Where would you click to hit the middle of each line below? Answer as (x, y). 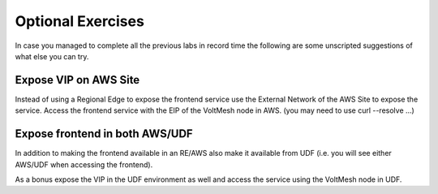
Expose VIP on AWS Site (77, 80)
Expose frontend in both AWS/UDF (104, 134)
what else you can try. (52, 56)
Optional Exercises (80, 21)
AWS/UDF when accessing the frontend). (84, 164)
